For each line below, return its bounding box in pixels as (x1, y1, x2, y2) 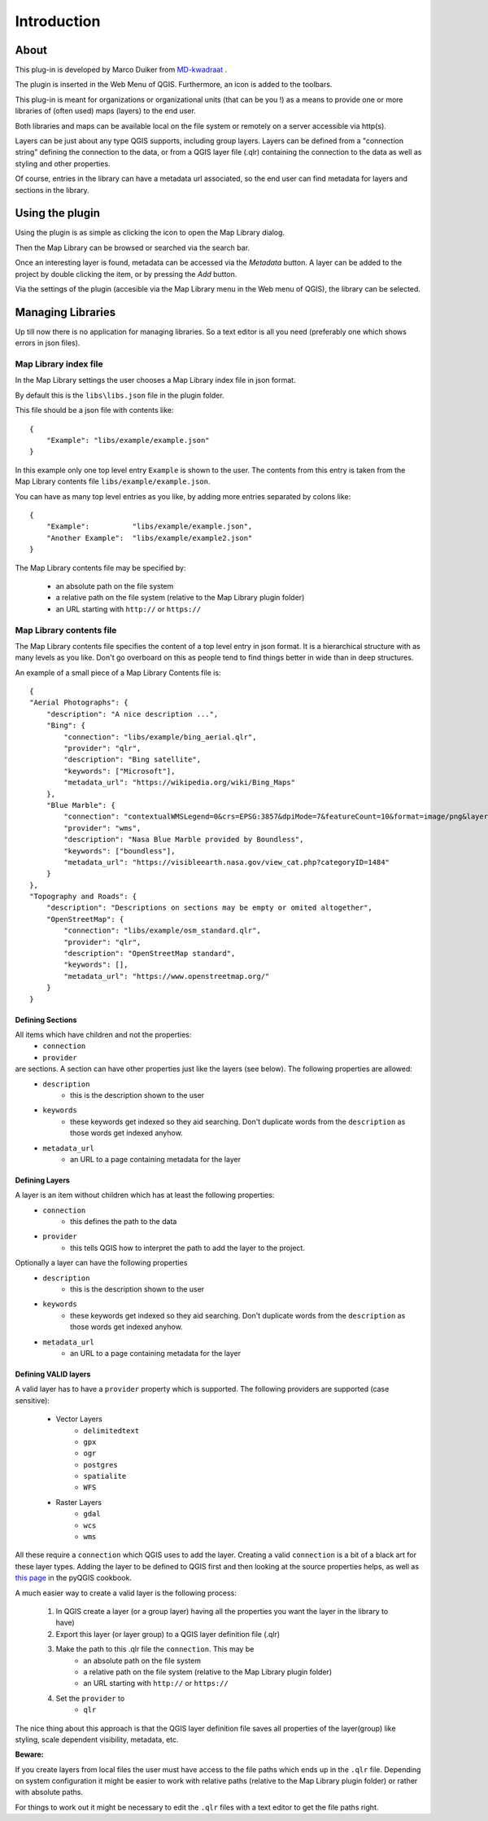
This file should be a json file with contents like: (15, 406, 174, 415)
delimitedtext (83, 1426, 140, 1435)
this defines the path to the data (70, 1217, 177, 1226)
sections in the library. (15, 185, 89, 195)
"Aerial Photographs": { (29, 698, 129, 708)
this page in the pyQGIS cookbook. (15, 1573, 132, 1583)
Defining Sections (15, 1015, 77, 1025)
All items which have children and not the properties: (15, 1029, 192, 1039)
